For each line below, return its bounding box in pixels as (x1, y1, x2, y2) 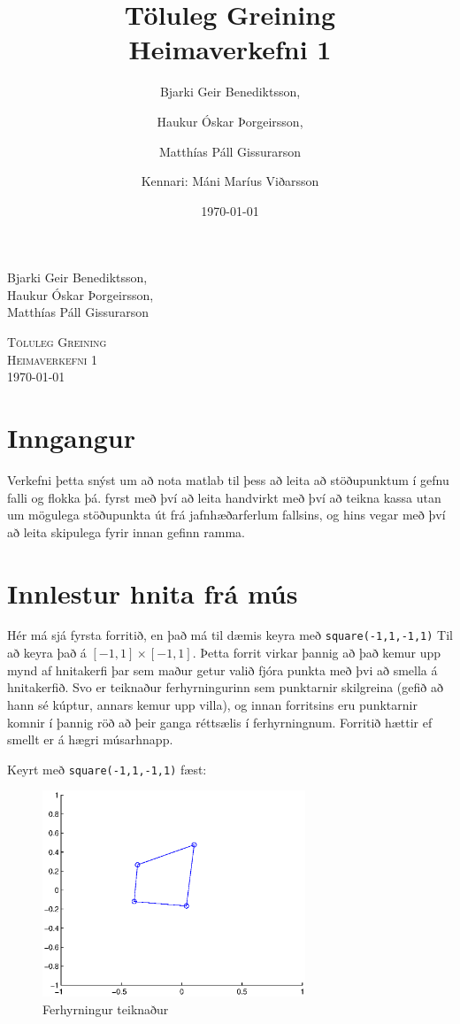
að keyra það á (7, 643, 87, 662)
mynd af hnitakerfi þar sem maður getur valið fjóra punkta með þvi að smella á (7, 660, 438, 679)
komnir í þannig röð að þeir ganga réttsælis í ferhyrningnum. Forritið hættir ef (7, 712, 433, 731)
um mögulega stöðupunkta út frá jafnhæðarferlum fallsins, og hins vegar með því (7, 505, 446, 524)
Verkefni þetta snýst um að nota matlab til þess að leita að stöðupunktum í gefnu (7, 470, 449, 489)
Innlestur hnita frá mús (7, 574, 298, 611)
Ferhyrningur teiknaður (42, 1000, 169, 1019)
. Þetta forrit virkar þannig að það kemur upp (192, 643, 441, 662)
